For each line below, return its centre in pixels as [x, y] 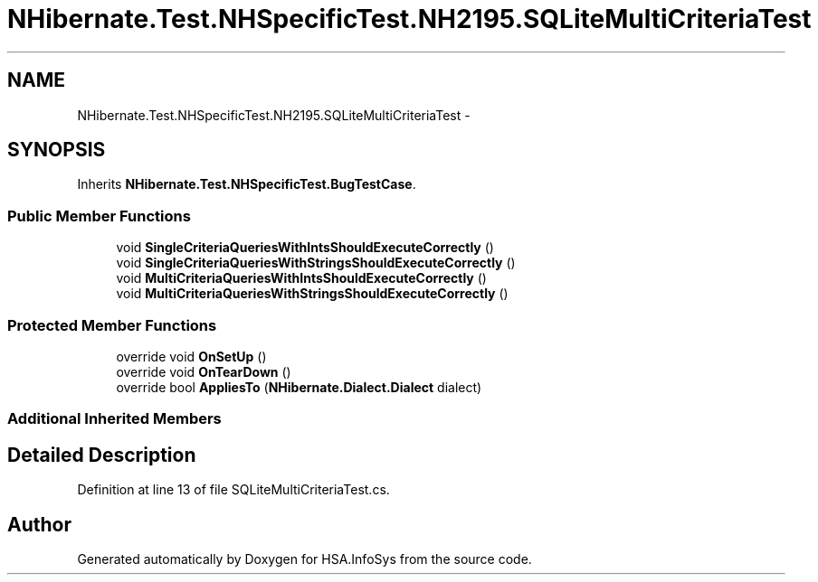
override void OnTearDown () [204, 371]
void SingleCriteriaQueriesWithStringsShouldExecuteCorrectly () [316, 263]
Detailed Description [102, 455]
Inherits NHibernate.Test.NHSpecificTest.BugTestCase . [247, 184]
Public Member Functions [99, 216]
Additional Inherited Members [114, 419]
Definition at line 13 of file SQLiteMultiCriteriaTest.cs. [233, 490]
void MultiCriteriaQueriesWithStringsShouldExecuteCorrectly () [312, 294]
